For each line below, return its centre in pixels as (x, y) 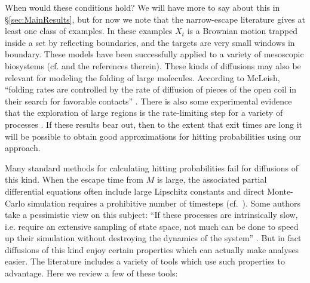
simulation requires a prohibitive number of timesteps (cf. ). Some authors (164, 203)
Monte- (280, 191)
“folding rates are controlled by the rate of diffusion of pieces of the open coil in (151, 89)
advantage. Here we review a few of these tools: (91, 273)
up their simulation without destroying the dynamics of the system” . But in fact (153, 238)
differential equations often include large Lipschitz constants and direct (135, 191)
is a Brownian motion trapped (242, 31)
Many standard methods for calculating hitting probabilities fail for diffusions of (152, 167)
